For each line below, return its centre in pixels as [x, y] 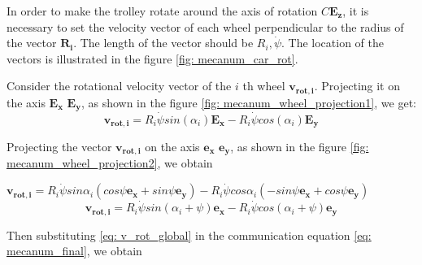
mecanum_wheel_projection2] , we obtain [110, 163]
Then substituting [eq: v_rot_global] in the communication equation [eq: [189, 235]
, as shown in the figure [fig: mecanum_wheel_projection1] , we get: [248, 102]
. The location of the [333, 43]
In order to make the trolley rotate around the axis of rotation [162, 11]
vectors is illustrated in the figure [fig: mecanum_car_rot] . [152, 58]
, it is [356, 11]
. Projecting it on [357, 86]
